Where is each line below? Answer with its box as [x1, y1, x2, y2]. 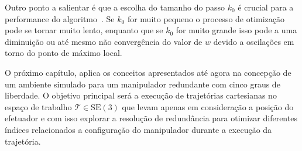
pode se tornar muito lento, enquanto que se [5, 24, 163, 36]
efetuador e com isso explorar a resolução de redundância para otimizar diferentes [5, 112, 297, 124]
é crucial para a [238, 1, 294, 13]
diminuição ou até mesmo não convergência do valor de [5, 35, 203, 47]
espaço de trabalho [5, 100, 72, 113]
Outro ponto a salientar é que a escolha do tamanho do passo [5, 1, 225, 13]
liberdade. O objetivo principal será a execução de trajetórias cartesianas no [5, 89, 277, 101]
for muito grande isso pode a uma [176, 24, 297, 36]
